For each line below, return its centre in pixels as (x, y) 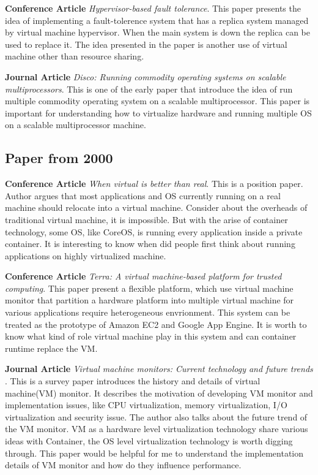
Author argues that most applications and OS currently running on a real (143, 195)
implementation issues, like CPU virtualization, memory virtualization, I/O (146, 405)
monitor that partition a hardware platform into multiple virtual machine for (150, 300)
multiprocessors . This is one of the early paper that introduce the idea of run (149, 89)
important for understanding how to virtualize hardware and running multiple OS (158, 112)
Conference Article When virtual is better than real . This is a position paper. (154, 184)
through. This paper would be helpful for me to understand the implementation (154, 453)
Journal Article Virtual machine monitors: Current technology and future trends (159, 369)
